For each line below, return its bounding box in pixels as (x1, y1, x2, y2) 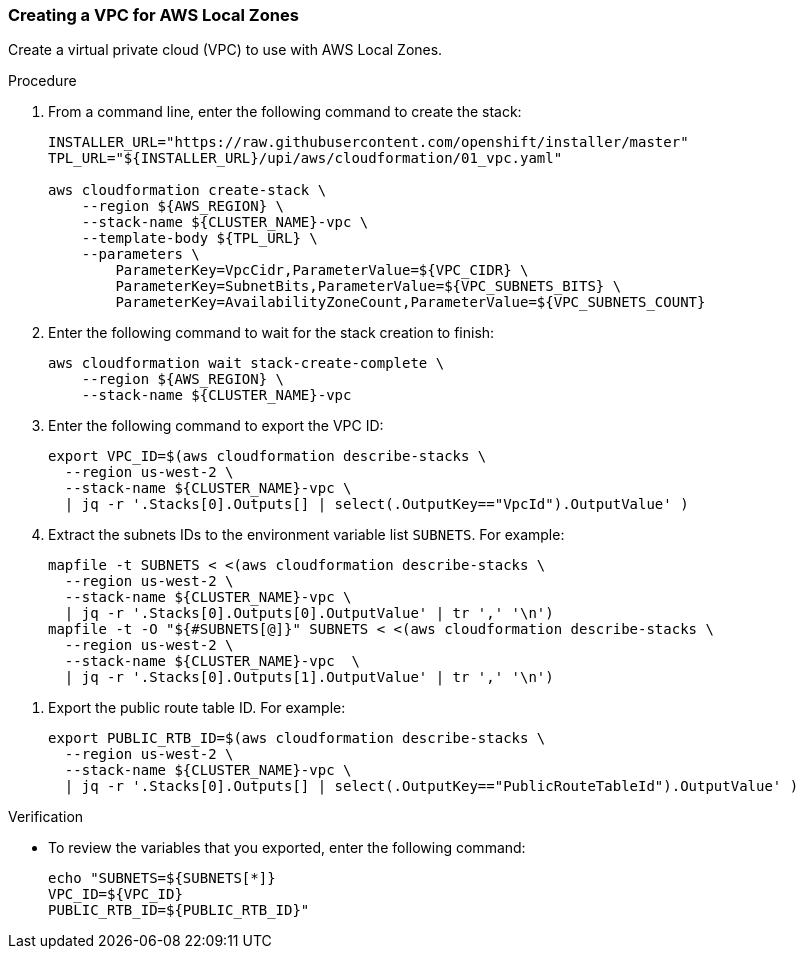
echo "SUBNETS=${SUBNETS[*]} (48, 870, 276, 887)
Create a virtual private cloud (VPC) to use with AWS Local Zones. (8, 41, 443, 59)
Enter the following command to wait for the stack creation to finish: (48, 324, 495, 342)
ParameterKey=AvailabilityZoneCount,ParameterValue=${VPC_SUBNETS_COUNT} (115, 294, 706, 311)
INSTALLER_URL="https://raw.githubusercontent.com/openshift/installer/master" (48, 134, 689, 151)
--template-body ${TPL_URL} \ (81, 230, 318, 247)
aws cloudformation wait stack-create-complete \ (48, 355, 445, 372)
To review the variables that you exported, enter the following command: (48, 839, 526, 857)
